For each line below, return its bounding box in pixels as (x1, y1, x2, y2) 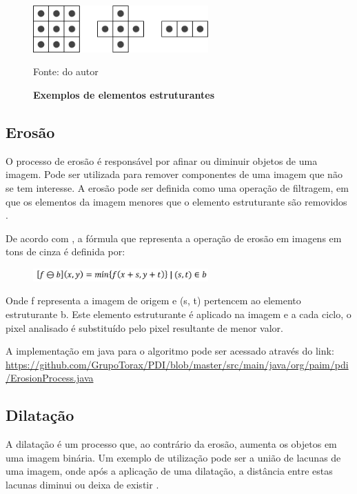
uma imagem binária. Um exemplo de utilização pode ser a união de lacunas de (6, 450, 341, 464)
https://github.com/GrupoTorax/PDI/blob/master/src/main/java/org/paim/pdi (6, 357, 349, 371)
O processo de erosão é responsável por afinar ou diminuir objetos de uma (6, 153, 318, 168)
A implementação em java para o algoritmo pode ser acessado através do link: (6, 344, 334, 358)
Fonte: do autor (33, 64, 99, 79)
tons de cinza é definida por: (6, 244, 125, 259)
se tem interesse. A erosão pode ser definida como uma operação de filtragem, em (6, 180, 349, 195)
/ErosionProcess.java (6, 370, 94, 385)
